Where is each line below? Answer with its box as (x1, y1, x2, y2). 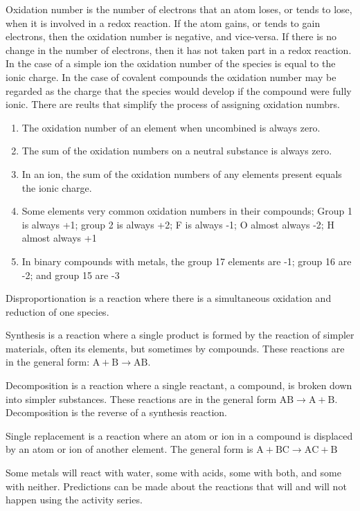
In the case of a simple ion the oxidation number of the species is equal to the (6, 56, 336, 71)
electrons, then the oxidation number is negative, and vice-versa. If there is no (6, 29, 337, 44)
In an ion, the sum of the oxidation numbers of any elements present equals (21, 166, 342, 181)
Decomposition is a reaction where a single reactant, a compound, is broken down (6, 378, 352, 393)
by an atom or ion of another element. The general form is (6, 442, 253, 456)
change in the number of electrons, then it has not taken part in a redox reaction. (6, 42, 352, 57)
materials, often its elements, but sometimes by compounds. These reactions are (6, 341, 345, 355)
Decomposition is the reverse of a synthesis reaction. (6, 405, 228, 420)
